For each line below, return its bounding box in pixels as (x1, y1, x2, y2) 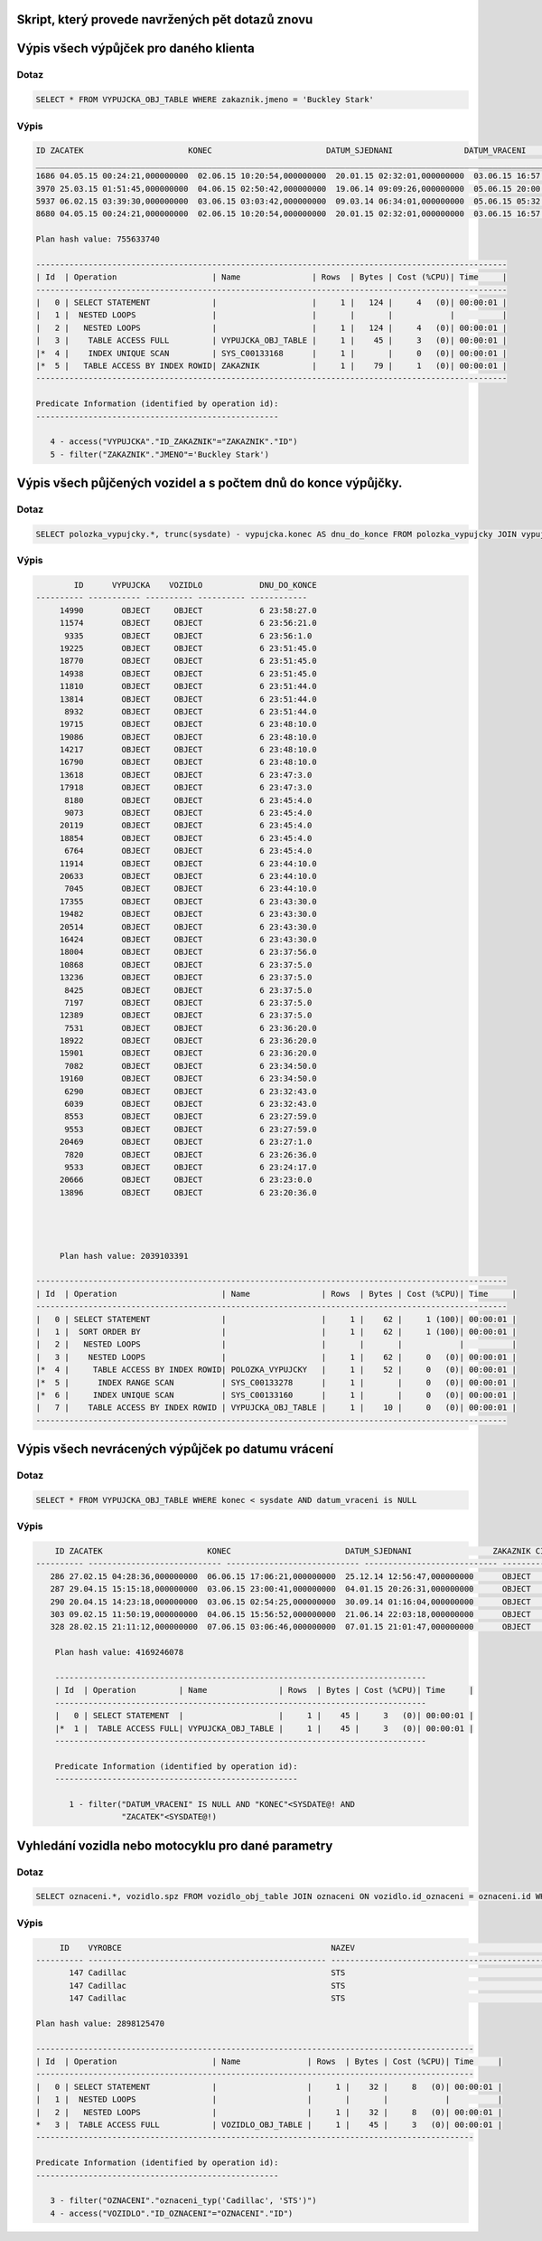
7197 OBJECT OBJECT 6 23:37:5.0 (64, 998, 313, 1007)
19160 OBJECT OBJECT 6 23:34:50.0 (59, 1073, 317, 1084)
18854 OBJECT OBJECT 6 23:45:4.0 (59, 833, 313, 843)
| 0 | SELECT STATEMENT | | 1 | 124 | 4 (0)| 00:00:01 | (35, 298, 508, 307)
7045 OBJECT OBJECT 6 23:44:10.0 (64, 884, 317, 894)
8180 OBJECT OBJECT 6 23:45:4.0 (64, 795, 313, 805)
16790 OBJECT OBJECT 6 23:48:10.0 (59, 757, 317, 768)
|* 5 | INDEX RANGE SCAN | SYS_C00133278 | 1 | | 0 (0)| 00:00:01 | (35, 1377, 517, 1387)
